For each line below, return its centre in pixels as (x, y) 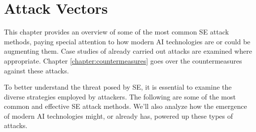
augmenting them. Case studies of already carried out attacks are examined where (128, 51)
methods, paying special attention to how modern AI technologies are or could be (127, 41)
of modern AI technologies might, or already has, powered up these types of (119, 115)
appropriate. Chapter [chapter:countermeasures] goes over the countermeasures (123, 60)
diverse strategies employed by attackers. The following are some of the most (120, 96)
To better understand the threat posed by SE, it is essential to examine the (118, 87)
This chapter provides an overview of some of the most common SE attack (116, 32)
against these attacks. (37, 70)
